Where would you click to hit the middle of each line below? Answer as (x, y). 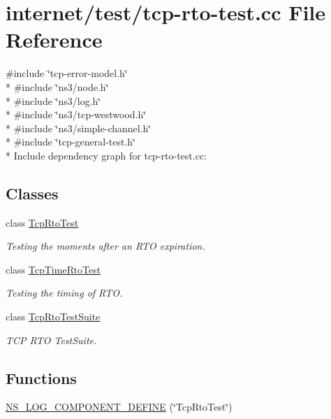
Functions (41, 377)
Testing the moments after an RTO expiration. (105, 246)
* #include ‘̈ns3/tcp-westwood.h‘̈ (76, 114)
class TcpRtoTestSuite (53, 317)
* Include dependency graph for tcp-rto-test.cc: (106, 155)
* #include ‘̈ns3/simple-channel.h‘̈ (79, 128)
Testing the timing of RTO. (64, 293)
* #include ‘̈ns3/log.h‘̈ (53, 100)
